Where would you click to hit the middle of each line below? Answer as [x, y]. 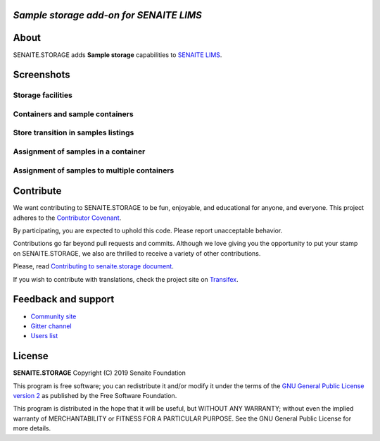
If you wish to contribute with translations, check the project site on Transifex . [126, 279]
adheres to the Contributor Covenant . [67, 218]
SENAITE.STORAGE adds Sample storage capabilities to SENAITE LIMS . [118, 55]
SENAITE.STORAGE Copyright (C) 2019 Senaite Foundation [99, 373]
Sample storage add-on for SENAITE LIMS [107, 15]
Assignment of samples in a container [79, 151]
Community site [53, 316]
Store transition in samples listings [74, 132]
